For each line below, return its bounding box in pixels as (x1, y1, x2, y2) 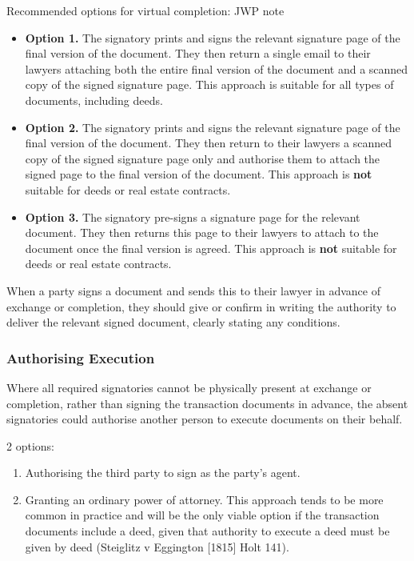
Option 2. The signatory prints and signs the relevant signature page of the (25, 118, 400, 135)
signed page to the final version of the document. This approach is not (25, 166, 372, 182)
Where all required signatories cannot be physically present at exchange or (6, 379, 372, 395)
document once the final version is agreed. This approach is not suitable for (25, 239, 397, 256)
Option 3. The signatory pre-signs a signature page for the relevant (25, 208, 360, 225)
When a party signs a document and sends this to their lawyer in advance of (6, 282, 380, 299)
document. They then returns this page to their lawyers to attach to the (25, 224, 379, 241)
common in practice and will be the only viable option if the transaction (25, 507, 380, 523)
